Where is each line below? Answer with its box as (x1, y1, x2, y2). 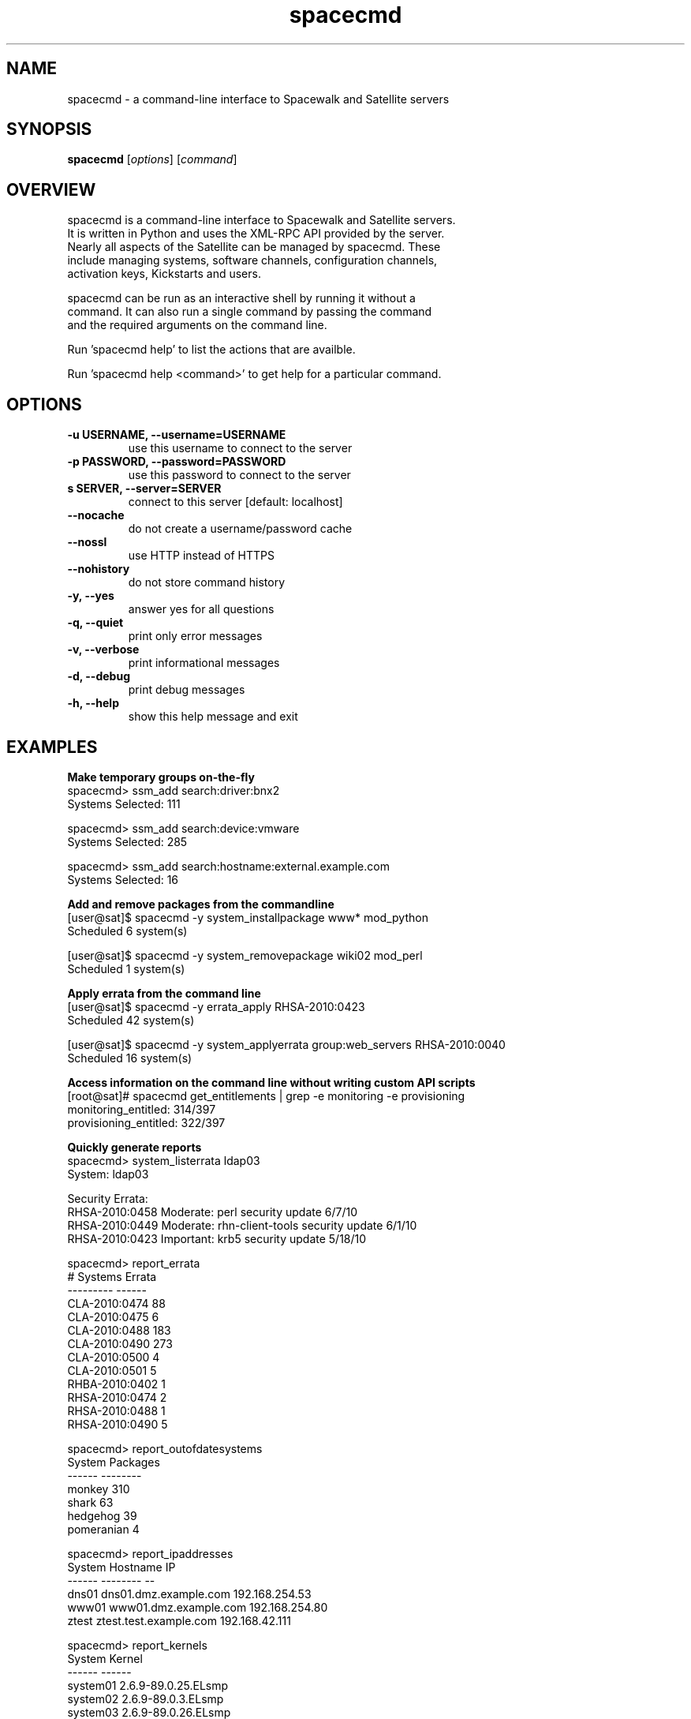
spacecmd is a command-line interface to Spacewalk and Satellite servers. (67, 213, 456, 227)
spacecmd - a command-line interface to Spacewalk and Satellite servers (67, 92, 450, 106)
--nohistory (67, 562, 130, 576)
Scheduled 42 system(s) (67, 1013, 195, 1027)
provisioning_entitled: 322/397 (67, 1115, 226, 1129)
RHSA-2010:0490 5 (67, 1417, 168, 1431)
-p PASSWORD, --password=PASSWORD (67, 455, 286, 469)
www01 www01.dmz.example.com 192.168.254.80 (67, 1600, 328, 1614)
